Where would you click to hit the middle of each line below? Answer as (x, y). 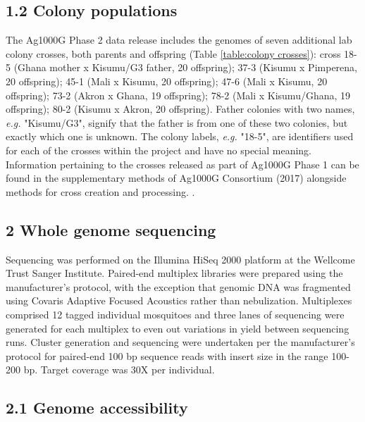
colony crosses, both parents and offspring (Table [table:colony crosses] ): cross (173, 53)
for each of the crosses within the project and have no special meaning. (159, 150)
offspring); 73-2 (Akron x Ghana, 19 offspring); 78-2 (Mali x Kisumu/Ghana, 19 (178, 95)
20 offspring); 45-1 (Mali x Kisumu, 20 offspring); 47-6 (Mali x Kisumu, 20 (167, 81)
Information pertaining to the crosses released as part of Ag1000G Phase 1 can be (182, 164)
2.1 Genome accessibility (97, 408)
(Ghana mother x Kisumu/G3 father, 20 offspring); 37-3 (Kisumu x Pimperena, (185, 67)
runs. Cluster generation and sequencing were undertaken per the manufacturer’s (180, 342)
